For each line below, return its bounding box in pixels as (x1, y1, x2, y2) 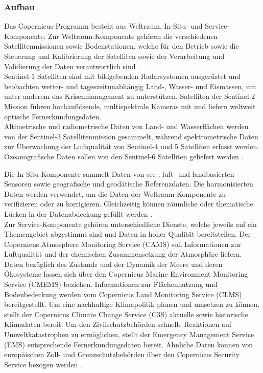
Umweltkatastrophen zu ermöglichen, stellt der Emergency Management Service (4, 329, 254, 340)
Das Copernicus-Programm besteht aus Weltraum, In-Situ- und (4, 20, 203, 31)
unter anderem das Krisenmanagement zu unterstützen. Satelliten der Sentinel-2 (4, 91, 255, 101)
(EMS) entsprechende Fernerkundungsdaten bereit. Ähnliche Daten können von (4, 339, 253, 349)
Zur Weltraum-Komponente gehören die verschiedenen (47, 30, 218, 41)
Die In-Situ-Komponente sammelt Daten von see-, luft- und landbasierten (4, 168, 234, 179)
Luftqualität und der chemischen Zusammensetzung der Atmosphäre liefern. (4, 248, 242, 259)
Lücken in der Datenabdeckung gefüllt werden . (4, 208, 153, 219)
